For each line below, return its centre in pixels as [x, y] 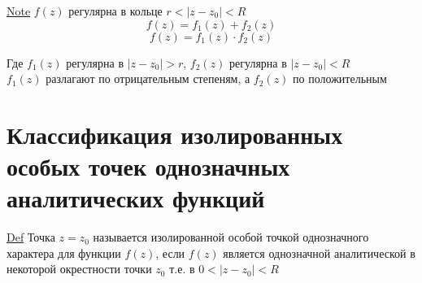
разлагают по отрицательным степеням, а [148, 78]
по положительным [340, 78]
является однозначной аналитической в [319, 253]
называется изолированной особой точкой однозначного [231, 237]
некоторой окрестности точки [79, 269]
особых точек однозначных [148, 166]
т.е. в [182, 269]
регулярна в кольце [115, 11]
